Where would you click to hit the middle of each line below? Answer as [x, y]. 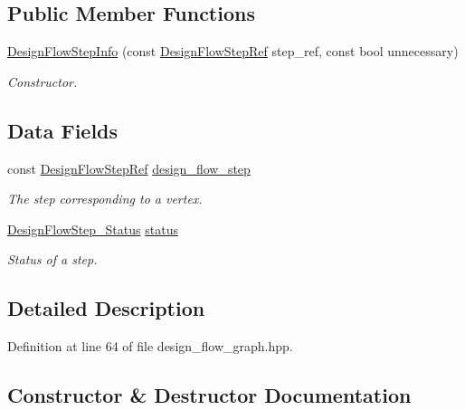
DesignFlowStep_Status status [93, 229]
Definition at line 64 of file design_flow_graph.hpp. [150, 346]
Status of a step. [52, 259]
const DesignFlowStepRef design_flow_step [129, 168]
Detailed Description [106, 308]
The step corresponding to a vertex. [105, 199]
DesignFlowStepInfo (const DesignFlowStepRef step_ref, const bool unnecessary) [233, 51]
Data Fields [63, 130]
